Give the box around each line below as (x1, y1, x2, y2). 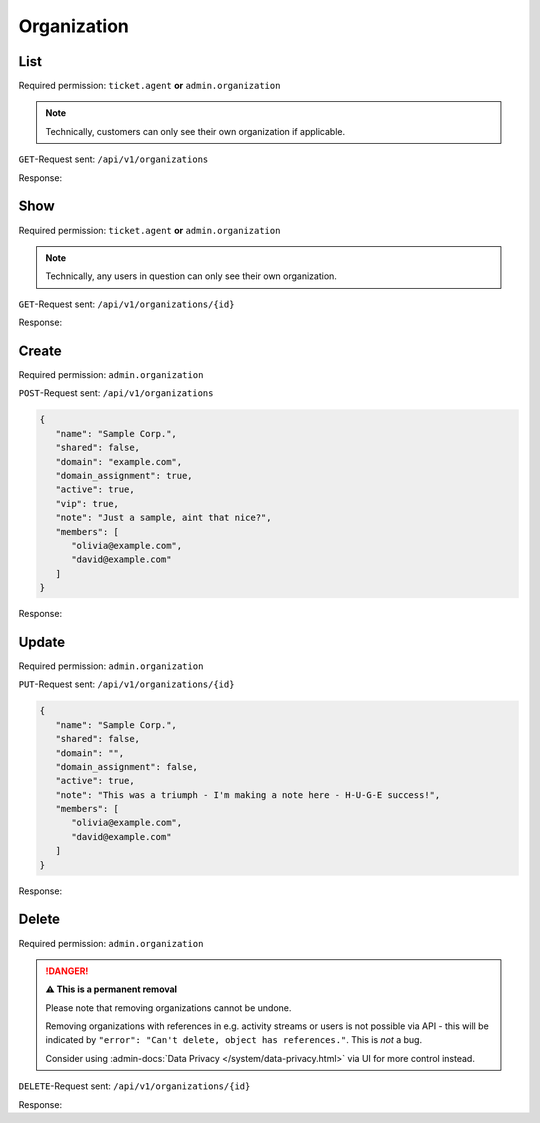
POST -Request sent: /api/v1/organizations (18, 387, 214, 399)
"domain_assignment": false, (55, 761, 199, 772)
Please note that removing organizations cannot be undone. (45, 1001, 292, 1014)
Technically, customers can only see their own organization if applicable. (45, 125, 346, 137)
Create (18, 342, 62, 359)
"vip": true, (55, 498, 120, 509)
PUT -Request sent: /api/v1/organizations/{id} (18, 678, 235, 690)
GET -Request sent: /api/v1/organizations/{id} (18, 298, 235, 310)
